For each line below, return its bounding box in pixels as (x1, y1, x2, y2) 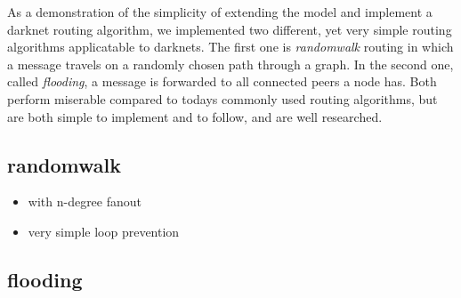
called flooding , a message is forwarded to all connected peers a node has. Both (7, 72, 437, 91)
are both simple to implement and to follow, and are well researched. (7, 107, 383, 125)
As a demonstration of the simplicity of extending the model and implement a (7, 3, 433, 20)
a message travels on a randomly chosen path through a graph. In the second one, (7, 54, 454, 73)
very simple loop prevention (28, 221, 180, 240)
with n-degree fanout (28, 192, 142, 211)
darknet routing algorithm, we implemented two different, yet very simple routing (7, 20, 452, 38)
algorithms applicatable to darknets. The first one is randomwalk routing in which (7, 37, 454, 56)
